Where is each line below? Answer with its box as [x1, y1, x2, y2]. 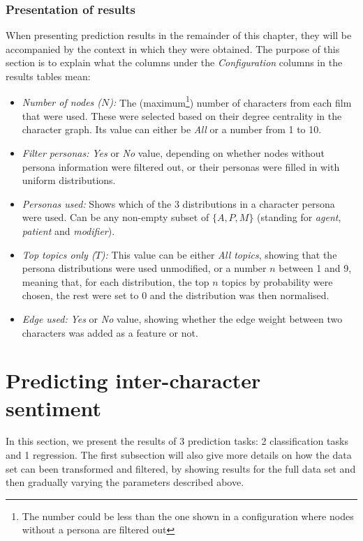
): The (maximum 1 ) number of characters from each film [109, 93, 352, 109]
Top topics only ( [22, 247, 96, 261]
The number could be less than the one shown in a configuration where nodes [22, 508, 354, 523]
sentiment [6, 393, 102, 422]
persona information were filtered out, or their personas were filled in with [22, 159, 340, 174]
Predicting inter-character [6, 366, 261, 395]
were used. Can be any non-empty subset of [22, 210, 209, 224]
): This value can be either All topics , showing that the [101, 247, 337, 261]
